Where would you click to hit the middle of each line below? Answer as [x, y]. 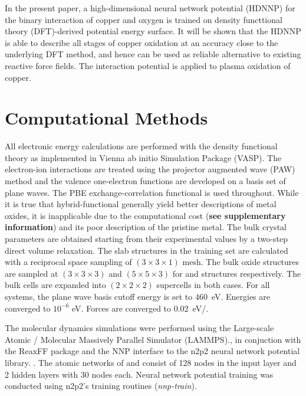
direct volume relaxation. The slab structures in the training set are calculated [147, 250]
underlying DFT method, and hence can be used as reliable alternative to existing [153, 54]
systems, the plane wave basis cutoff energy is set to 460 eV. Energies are [138, 296]
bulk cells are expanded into [55, 285]
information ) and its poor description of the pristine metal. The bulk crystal [146, 227]
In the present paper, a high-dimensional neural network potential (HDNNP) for [150, 8]
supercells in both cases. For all [213, 285]
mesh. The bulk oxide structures [241, 262]
